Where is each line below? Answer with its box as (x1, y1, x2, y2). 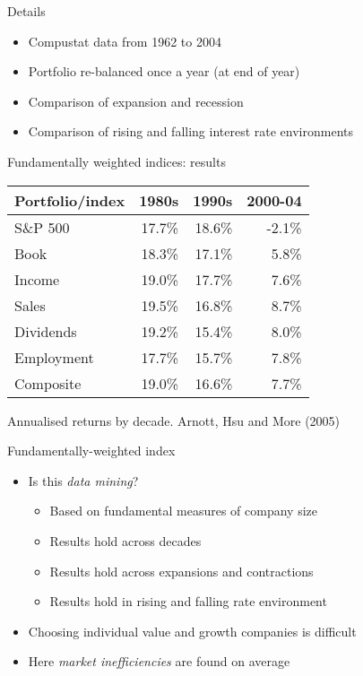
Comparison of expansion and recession (28, 91, 244, 110)
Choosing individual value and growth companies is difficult (28, 621, 357, 640)
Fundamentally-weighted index (7, 441, 176, 460)
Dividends (14, 320, 77, 342)
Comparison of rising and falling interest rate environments (28, 122, 353, 141)
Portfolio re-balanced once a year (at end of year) (28, 62, 300, 81)
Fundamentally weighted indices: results (7, 152, 226, 170)
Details (7, 2, 46, 20)
